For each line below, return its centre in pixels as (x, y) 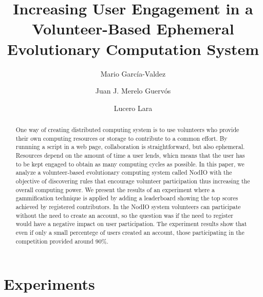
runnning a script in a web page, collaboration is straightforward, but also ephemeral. (130, 147)
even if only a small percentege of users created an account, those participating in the (130, 232)
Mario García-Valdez (133, 73)
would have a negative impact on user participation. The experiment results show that (131, 224)
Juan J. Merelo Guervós (133, 91)
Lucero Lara (133, 108)
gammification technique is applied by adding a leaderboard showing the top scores (127, 198)
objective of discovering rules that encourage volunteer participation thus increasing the (133, 181)
